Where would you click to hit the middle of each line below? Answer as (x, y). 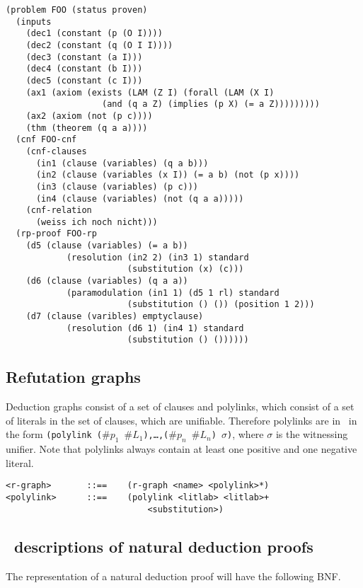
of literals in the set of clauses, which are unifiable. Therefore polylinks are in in (181, 420)
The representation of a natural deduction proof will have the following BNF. (173, 576)
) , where (246, 434)
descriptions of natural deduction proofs (164, 546)
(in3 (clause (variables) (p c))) (117, 186)
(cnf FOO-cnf (46, 140)
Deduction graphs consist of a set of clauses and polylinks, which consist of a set (180, 407)
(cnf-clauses (56, 151)
